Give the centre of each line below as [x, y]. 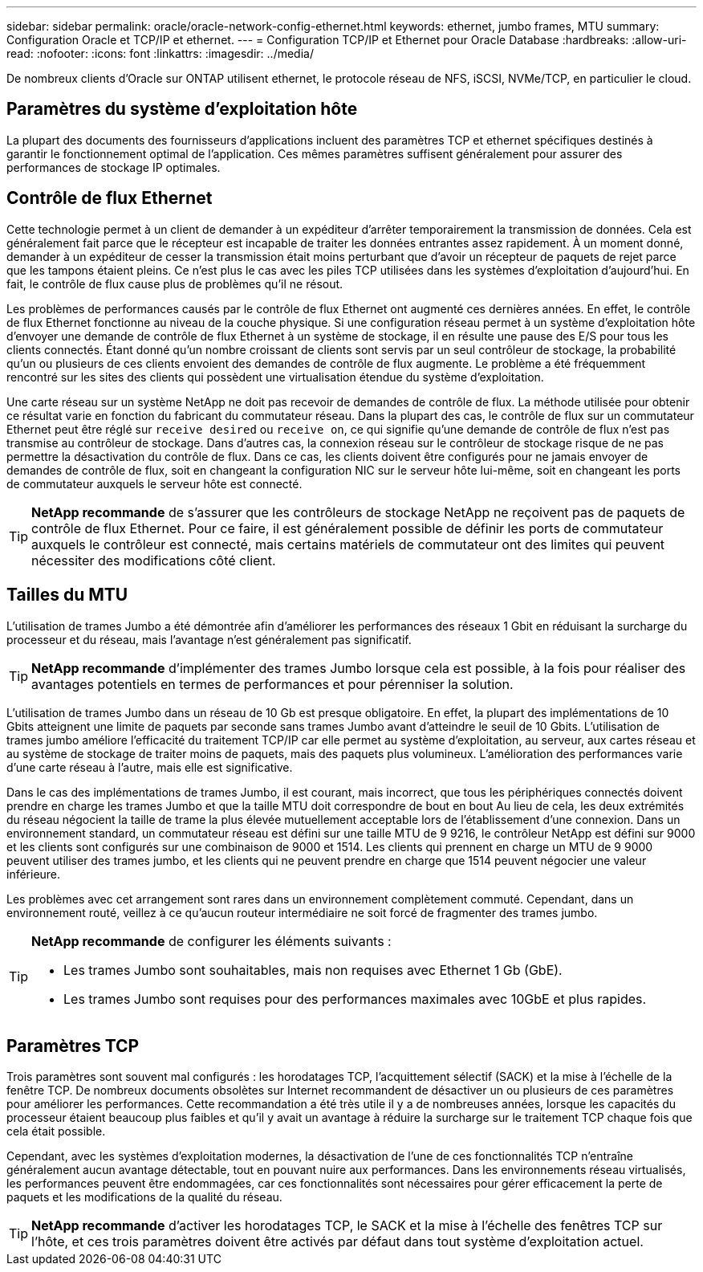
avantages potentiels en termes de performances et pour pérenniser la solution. [272, 684]
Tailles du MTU [67, 595]
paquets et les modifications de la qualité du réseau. [144, 1197]
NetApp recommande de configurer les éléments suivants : [211, 941]
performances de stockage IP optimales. [114, 167]
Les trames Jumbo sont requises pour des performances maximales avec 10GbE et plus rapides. [355, 999]
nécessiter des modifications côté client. [154, 560]
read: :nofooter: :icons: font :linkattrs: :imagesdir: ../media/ [160, 53]
